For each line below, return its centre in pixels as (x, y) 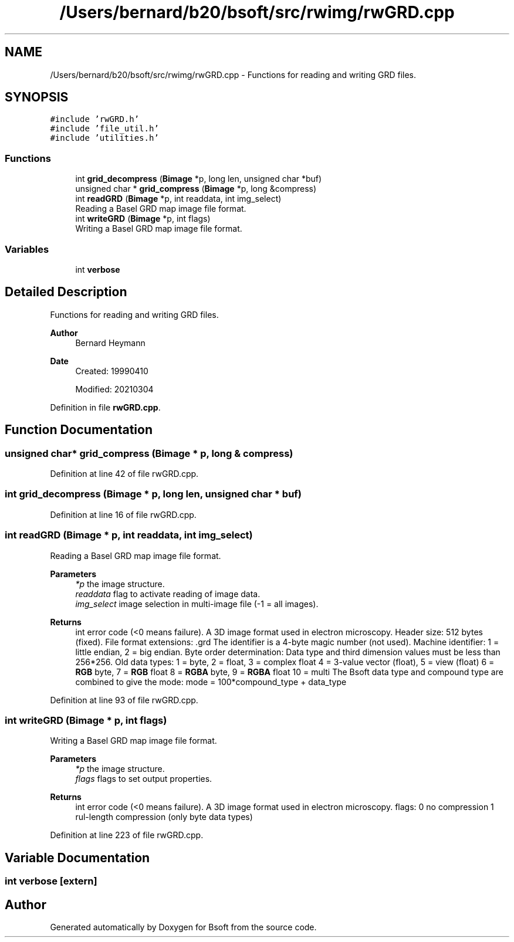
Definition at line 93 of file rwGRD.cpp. (124, 700)
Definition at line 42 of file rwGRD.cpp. (124, 474)
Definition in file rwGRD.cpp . (105, 407)
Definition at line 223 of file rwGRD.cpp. (127, 835)
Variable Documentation (77, 858)
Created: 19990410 (112, 371)
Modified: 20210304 (114, 389)
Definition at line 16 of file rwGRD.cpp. (123, 514)
